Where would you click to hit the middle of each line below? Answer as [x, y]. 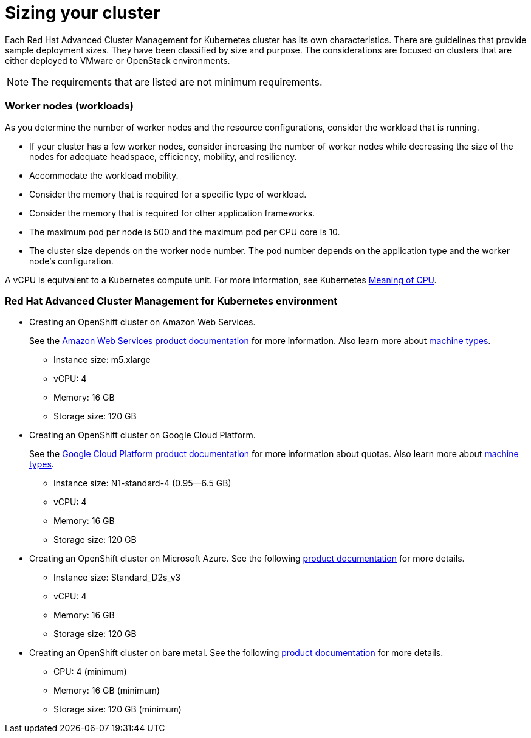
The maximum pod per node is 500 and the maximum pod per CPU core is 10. [185, 232]
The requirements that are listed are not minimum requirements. [177, 82]
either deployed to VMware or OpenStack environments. [118, 60]
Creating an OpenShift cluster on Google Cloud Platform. [142, 435]
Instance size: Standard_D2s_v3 [117, 578]
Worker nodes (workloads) [69, 106]
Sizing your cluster [83, 13]
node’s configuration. [71, 261]
